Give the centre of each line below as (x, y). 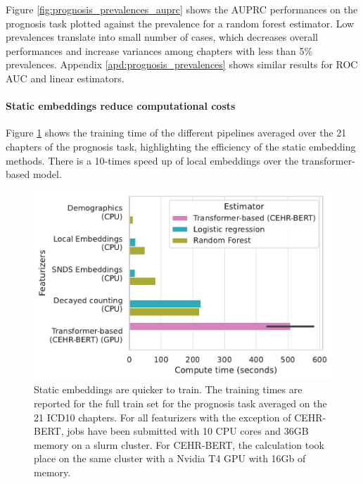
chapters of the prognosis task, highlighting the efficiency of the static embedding (181, 146)
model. (47, 174)
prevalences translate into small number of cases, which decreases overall (162, 37)
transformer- (328, 160)
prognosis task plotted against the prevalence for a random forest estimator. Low (180, 23)
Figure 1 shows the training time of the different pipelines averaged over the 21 (176, 133)
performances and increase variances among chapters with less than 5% (159, 50)
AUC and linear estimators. (65, 78)
